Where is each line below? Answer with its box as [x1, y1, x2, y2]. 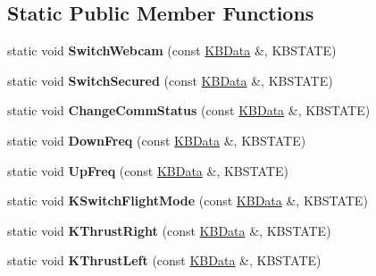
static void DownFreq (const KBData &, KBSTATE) [7, 130, 306, 149]
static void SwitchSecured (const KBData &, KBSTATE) [7, 71, 333, 89]
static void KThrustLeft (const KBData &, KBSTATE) [7, 251, 322, 270]
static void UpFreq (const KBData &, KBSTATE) [7, 161, 288, 180]
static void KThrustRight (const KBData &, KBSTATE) [7, 221, 331, 239]
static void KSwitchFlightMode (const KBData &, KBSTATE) [7, 191, 368, 210]
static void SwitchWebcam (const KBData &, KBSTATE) [7, 41, 337, 60]
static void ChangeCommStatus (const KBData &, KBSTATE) [7, 101, 371, 120]
